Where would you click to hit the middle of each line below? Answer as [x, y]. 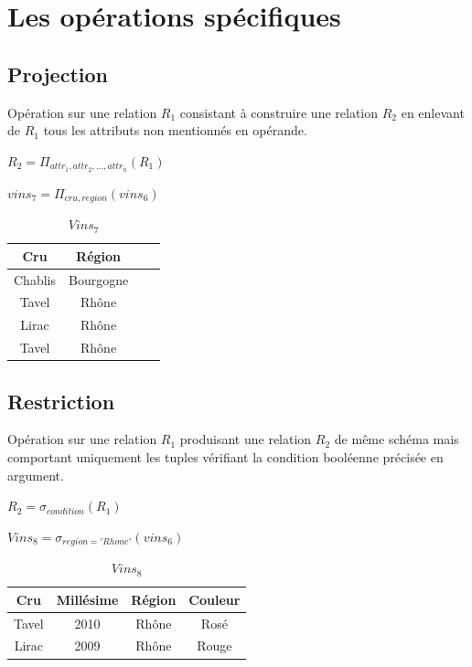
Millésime [87, 599]
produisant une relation [246, 439]
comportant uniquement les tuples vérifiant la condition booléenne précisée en [225, 456]
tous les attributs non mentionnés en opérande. [175, 130]
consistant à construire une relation [279, 112]
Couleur [215, 599]
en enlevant [433, 112]
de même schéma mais [397, 439]
